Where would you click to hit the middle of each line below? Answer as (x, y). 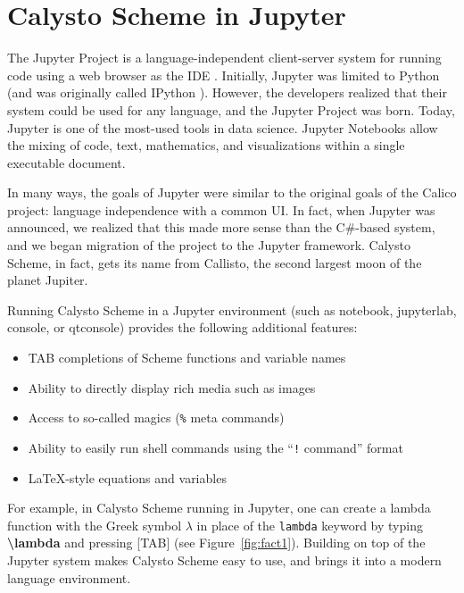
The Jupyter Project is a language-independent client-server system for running (224, 58)
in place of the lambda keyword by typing (310, 525)
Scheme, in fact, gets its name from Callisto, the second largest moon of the (215, 262)
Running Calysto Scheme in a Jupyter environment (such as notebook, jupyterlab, (232, 309)
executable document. (66, 162)
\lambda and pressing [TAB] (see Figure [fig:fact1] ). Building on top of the (216, 543)
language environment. (69, 577)
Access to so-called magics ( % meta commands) (156, 418)
